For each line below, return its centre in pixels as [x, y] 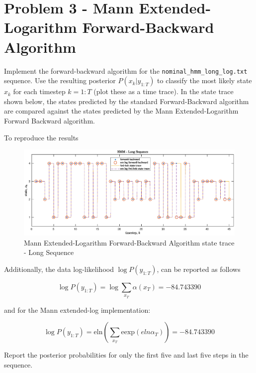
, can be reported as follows [199, 269]
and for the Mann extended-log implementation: [77, 310]
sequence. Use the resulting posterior [60, 80]
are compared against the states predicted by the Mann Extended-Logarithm [121, 111]
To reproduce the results [41, 137]
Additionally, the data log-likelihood [59, 269]
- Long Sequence [49, 252]
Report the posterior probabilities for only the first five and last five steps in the [126, 355]
